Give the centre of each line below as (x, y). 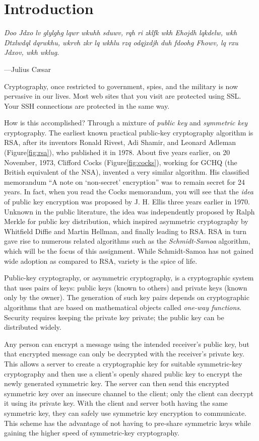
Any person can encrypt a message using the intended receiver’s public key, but (127, 344)
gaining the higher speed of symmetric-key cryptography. (92, 433)
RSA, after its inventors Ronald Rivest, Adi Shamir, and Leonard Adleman (120, 142)
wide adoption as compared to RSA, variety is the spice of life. (101, 261)
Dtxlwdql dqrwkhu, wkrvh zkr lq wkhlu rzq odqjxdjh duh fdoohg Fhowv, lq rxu (121, 42)
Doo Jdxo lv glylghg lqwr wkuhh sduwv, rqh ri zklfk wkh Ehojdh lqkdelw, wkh (121, 32)
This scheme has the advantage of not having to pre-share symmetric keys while (127, 423)
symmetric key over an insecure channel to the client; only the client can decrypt (129, 393)
